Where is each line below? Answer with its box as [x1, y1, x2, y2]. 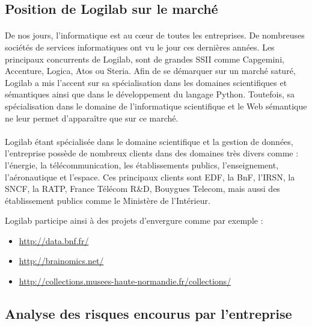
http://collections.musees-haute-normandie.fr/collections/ [19, 275, 231, 288]
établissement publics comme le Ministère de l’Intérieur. [5, 194, 210, 206]
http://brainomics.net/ [19, 254, 104, 267]
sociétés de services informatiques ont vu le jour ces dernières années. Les [5, 40, 275, 53]
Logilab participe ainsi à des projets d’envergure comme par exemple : [5, 214, 263, 227]
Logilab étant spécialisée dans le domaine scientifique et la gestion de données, [5, 135, 293, 147]
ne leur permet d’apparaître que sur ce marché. [5, 111, 179, 124]
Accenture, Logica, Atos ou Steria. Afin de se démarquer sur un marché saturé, [5, 64, 296, 77]
